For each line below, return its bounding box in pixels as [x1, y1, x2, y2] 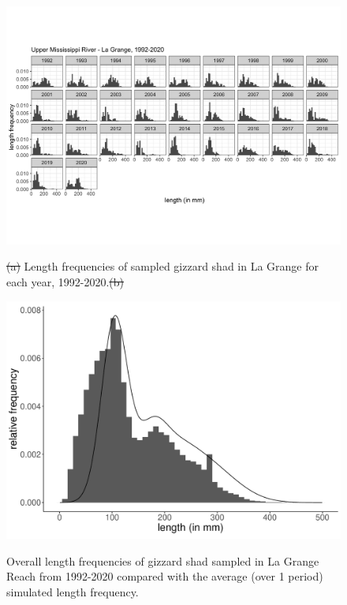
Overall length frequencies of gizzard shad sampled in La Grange [6, 552, 319, 569]
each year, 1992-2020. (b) [6, 274, 124, 290]
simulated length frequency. [6, 583, 139, 599]
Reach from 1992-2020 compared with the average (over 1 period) [6, 568, 323, 584]
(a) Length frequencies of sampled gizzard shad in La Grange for [6, 258, 319, 274]
